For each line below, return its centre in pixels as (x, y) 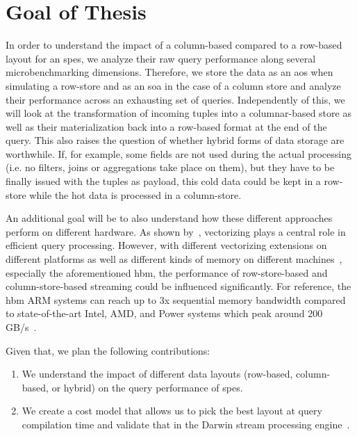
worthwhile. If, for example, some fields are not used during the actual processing (178, 153)
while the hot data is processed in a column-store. (135, 194)
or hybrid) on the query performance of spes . (147, 387)
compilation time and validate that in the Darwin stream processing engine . (186, 424)
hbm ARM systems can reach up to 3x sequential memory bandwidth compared (176, 299)
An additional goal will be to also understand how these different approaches (169, 218)
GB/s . (21, 327)
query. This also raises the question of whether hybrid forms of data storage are (175, 140)
